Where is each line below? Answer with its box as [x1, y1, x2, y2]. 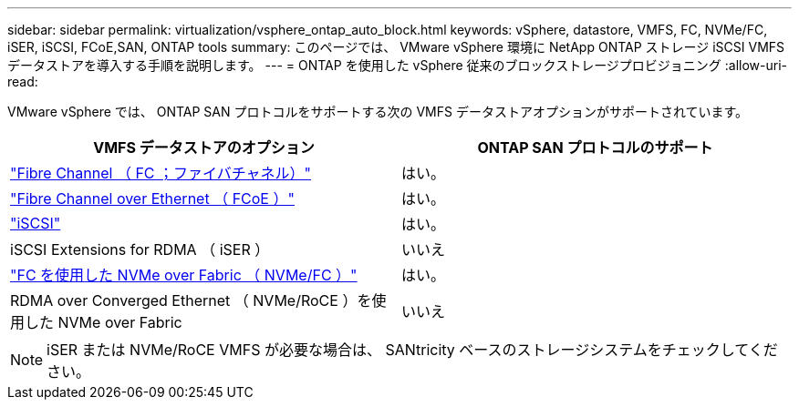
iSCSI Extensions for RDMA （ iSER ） [10, 240, 270, 259]
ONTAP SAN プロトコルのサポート [477, 138, 713, 157]
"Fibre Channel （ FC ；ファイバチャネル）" [10, 164, 312, 182]
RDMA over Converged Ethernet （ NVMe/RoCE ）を [10, 291, 372, 310]
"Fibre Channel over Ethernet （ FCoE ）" [10, 189, 295, 208]
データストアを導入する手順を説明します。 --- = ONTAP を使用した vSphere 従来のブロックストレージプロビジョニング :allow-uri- [7, 57, 788, 73]
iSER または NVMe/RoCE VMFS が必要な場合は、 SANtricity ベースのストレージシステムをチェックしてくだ [47, 341, 778, 359]
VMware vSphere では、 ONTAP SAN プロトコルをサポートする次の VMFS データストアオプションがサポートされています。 [7, 104, 749, 119]
